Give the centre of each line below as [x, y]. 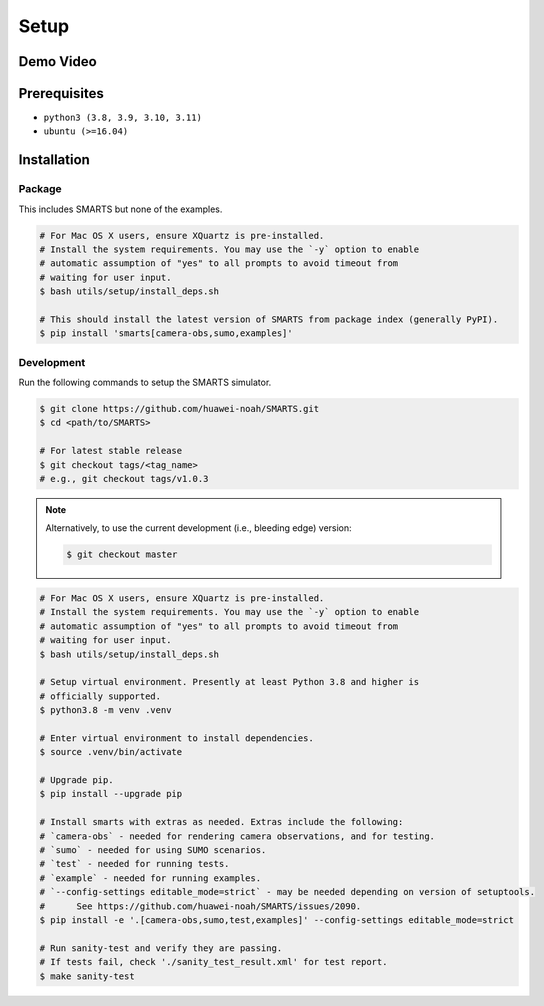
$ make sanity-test [87, 976]
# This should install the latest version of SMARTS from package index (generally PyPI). [269, 319]
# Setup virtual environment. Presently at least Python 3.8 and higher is [229, 682]
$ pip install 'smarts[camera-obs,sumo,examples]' [166, 333]
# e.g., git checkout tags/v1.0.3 [124, 479]
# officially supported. [100, 696]
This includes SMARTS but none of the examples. [120, 209]
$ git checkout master [122, 554]
